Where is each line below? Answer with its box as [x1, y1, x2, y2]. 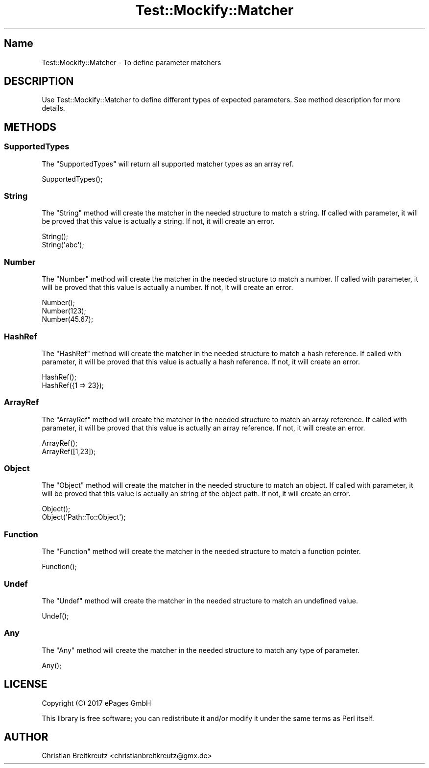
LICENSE [4, 678, 48, 691]
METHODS [4, 120, 57, 133]
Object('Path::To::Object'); [42, 513, 126, 522]
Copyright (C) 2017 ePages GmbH [42, 698, 151, 707]
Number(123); [42, 307, 86, 315]
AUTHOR [4, 730, 48, 743]
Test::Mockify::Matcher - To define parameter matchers [42, 58, 221, 67]
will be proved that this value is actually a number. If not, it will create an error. [42, 283, 293, 292]
